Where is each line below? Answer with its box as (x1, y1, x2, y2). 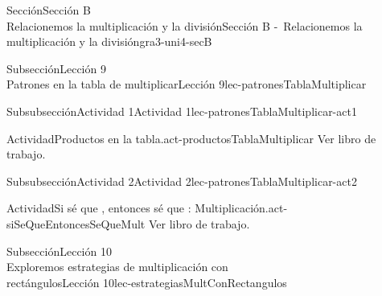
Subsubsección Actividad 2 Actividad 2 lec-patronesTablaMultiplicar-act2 (6, 172, 357, 189)
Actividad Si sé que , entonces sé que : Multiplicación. (6, 199, 269, 216)
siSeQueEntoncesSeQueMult (6, 215, 146, 232)
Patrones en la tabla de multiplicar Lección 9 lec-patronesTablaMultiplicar (6, 76, 367, 92)
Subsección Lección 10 (6, 242, 112, 259)
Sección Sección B (6, 2, 91, 18)
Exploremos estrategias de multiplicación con (6, 258, 228, 275)
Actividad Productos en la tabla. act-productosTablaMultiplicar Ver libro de (6, 129, 376, 146)
